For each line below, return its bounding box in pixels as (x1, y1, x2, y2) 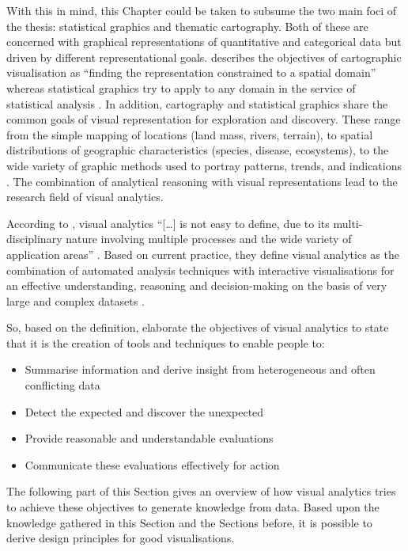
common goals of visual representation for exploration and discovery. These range (6, 111, 401, 127)
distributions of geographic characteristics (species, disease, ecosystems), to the (6, 142, 389, 158)
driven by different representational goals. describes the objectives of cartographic (6, 48, 402, 65)
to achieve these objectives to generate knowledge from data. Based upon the (6, 499, 380, 515)
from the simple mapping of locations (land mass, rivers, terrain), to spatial (6, 126, 373, 142)
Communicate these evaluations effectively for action (25, 456, 280, 473)
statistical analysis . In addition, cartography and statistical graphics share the (6, 95, 388, 112)
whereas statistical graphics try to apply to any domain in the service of (6, 79, 356, 96)
